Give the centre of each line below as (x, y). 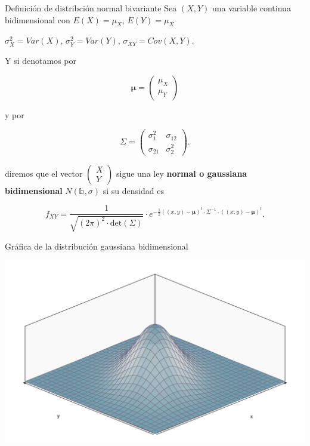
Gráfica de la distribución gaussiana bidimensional (97, 246)
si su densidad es (133, 190)
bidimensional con (38, 19)
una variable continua (251, 8)
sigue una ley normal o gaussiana (182, 173)
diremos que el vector (44, 173)
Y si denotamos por (41, 60)
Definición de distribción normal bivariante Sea (91, 8)
